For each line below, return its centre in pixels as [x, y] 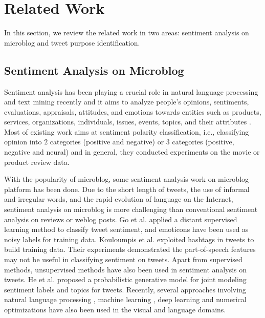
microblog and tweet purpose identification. [72, 42]
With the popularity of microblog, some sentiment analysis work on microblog [127, 179]
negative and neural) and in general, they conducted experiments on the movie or [132, 152]
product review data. [37, 162]
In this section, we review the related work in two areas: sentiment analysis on [127, 33]
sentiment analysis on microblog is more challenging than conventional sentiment [131, 209]
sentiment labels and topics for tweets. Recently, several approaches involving [125, 289]
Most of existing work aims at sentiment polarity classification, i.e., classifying [127, 131]
